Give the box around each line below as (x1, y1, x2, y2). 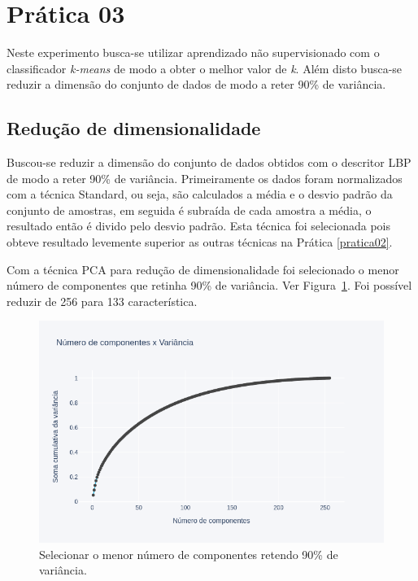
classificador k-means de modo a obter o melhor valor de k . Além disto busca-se (7, 59, 403, 76)
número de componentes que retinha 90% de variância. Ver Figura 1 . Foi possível (7, 277, 412, 294)
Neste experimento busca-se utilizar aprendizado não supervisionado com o (7, 44, 380, 61)
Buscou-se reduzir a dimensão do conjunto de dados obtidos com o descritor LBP (7, 154, 411, 171)
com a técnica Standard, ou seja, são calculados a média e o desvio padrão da (7, 186, 393, 203)
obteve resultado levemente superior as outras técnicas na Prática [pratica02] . (7, 234, 393, 251)
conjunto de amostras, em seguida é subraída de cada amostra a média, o (7, 201, 372, 218)
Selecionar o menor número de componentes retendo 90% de (39, 545, 338, 562)
